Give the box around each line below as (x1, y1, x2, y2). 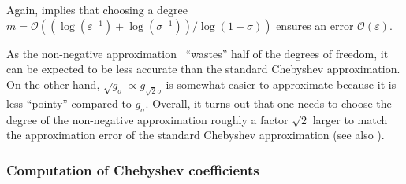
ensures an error (276, 17, 354, 33)
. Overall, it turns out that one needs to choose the (145, 94, 392, 111)
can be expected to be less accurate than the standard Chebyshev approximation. (6, 61, 400, 77)
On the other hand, (6, 75, 100, 92)
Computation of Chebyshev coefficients (6, 160, 259, 179)
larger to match (312, 111, 388, 127)
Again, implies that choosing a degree (6, 2, 188, 17)
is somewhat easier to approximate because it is (166, 75, 397, 92)
